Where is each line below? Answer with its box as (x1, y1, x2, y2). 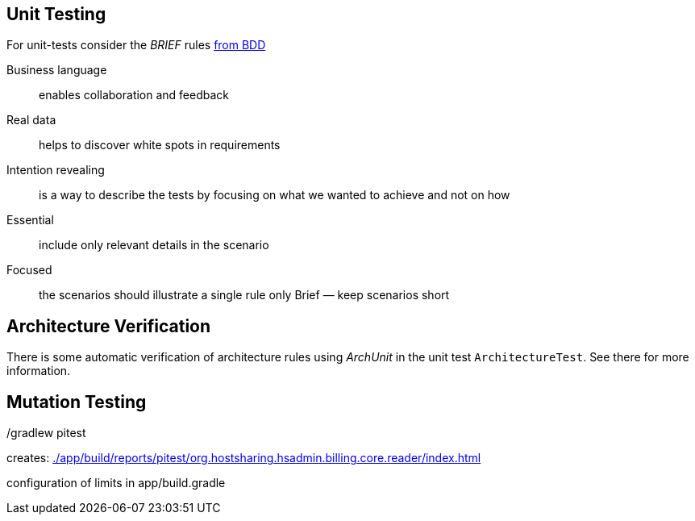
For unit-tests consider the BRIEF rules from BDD (6, 38, 266, 52)
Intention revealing (6, 163, 105, 177)
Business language (6, 63, 107, 77)
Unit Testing (6, 4, 106, 24)
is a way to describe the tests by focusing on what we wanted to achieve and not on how (39, 188, 510, 202)
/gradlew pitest (6, 426, 86, 440)
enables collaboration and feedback (39, 88, 230, 102)
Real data (6, 113, 56, 127)
